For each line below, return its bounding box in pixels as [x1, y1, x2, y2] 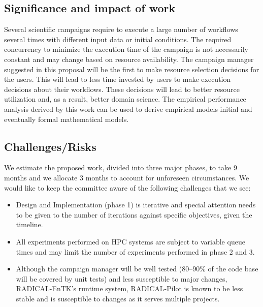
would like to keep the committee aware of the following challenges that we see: [4, 182, 251, 193]
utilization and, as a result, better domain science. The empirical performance [4, 94, 246, 104]
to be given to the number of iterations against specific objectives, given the [16, 209, 252, 220]
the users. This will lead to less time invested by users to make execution [4, 74, 231, 84]
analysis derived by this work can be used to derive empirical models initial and [4, 103, 252, 114]
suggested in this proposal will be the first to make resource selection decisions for [4, 64, 259, 74]
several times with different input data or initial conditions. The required [4, 34, 232, 44]
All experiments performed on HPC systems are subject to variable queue [16, 236, 245, 247]
